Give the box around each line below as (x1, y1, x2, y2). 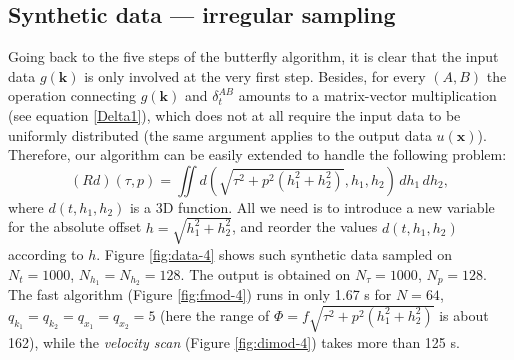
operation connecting (8, 85, 137, 106)
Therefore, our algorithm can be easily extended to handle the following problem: (8, 144, 507, 165)
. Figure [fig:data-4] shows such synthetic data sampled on (96, 243, 452, 264)
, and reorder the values (232, 216, 378, 237)
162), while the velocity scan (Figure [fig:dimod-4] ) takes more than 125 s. (8, 331, 460, 352)
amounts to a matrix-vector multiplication (238, 85, 497, 106)
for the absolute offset (8, 216, 142, 237)
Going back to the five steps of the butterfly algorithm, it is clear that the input (8, 46, 499, 67)
